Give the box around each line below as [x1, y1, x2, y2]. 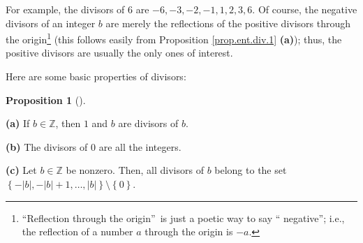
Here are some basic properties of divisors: [6, 69, 186, 84]
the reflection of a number [22, 224, 133, 239]
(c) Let [6, 163, 37, 177]
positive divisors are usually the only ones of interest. [6, 45, 233, 60]
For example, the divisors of [6, 2, 125, 16]
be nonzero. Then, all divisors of [66, 163, 204, 177]
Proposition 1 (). [6, 92, 86, 107]
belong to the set [214, 163, 287, 177]
